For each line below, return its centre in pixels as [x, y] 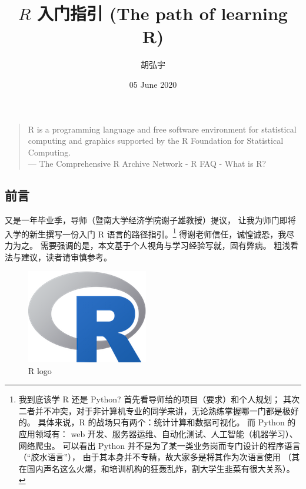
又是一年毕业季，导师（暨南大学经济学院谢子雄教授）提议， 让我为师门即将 [150, 220]
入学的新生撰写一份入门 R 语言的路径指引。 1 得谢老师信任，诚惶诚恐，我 [146, 233]
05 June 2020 [153, 84]
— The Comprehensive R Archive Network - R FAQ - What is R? [147, 163]
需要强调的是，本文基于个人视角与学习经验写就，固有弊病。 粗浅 [165, 245]
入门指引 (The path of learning [162, 13]
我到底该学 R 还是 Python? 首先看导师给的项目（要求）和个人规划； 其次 [159, 399]
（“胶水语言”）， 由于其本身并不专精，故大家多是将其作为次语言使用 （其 [159, 457]
